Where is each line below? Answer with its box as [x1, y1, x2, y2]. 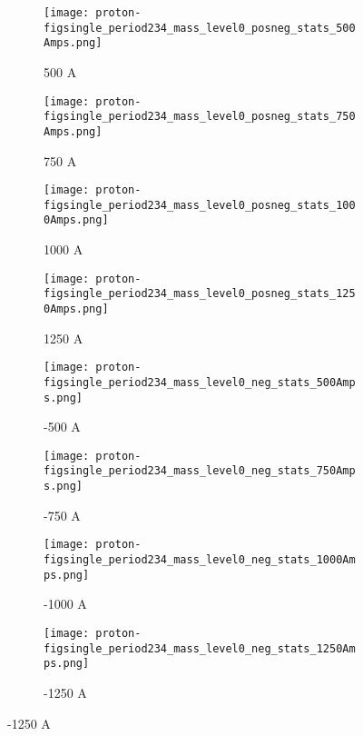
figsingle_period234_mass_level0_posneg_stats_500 [44, 21, 356, 35]
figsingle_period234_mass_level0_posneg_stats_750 [44, 110, 356, 124]
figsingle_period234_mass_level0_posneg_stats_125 [44, 287, 356, 301]
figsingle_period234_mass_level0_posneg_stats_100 [44, 198, 356, 212]
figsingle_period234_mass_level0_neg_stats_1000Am [44, 553, 356, 567]
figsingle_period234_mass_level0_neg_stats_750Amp [44, 464, 356, 478]
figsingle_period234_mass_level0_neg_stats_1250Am [44, 642, 356, 655]
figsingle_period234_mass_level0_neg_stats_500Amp [44, 375, 356, 389]
